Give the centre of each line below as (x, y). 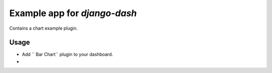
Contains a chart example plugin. (44, 28)
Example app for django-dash (73, 13)
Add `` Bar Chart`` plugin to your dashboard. (67, 54)
